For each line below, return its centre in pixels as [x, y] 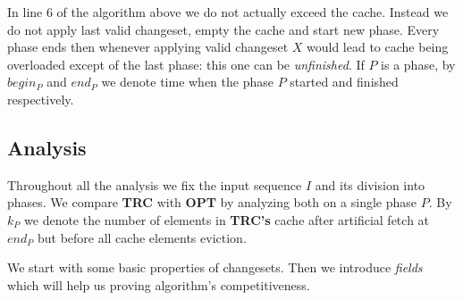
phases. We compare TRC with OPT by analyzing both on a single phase [212, 202]
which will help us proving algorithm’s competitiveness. [159, 284]
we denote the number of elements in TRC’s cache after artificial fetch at [227, 219]
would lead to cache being [378, 47]
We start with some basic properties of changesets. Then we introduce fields [215, 267]
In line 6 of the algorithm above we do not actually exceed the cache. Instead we [228, 12]
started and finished [344, 82]
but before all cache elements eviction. [142, 237]
